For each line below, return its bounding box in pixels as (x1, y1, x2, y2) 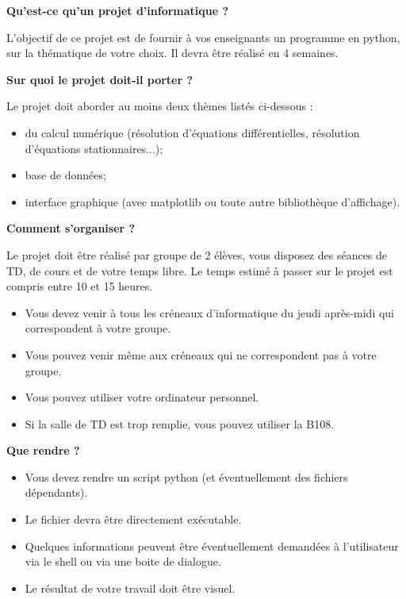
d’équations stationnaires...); (25, 140, 163, 156)
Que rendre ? (6, 442, 80, 459)
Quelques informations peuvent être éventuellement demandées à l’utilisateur (25, 537, 399, 554)
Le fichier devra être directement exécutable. (25, 511, 242, 528)
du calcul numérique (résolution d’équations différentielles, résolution (25, 124, 360, 140)
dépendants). (25, 484, 88, 501)
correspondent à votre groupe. (25, 320, 171, 336)
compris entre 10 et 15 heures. (6, 278, 153, 294)
